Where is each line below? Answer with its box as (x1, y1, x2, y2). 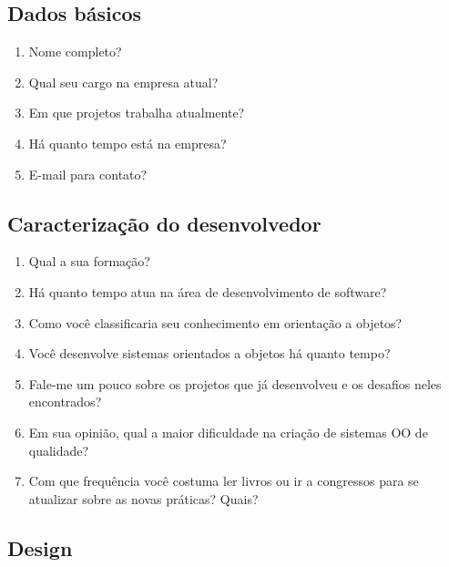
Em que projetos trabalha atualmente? (28, 103, 245, 122)
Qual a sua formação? (28, 252, 150, 271)
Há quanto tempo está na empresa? (28, 133, 227, 152)
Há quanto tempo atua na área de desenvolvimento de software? (28, 282, 387, 301)
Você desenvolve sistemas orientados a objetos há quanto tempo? (28, 344, 391, 363)
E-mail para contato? (28, 164, 148, 183)
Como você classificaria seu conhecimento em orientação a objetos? (28, 313, 403, 332)
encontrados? (28, 392, 102, 411)
